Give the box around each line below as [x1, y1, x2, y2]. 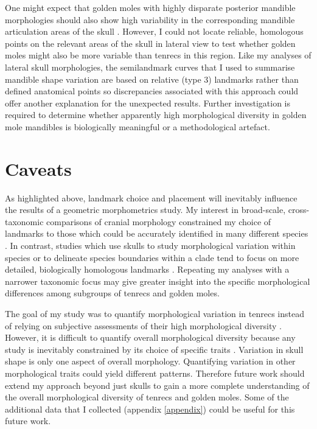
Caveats [5, 156, 72, 181]
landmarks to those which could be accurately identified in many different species [5, 227, 308, 240]
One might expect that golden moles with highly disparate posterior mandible [5, 1, 296, 13]
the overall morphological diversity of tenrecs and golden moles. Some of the [5, 391, 289, 403]
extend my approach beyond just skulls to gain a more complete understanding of [5, 378, 310, 391]
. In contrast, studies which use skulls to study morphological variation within [5, 239, 296, 252]
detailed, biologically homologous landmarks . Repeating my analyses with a [5, 263, 290, 276]
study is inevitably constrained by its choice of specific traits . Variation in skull [5, 343, 304, 355]
